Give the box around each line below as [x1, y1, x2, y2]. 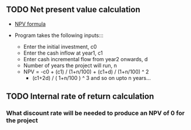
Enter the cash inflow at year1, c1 [23, 49, 103, 56]
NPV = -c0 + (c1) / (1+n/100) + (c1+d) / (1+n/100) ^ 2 [23, 68, 149, 75]
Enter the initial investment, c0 [23, 43, 97, 50]
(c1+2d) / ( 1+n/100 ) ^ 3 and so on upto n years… [32, 74, 151, 81]
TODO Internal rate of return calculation [6, 91, 155, 102]
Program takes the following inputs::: [14, 32, 104, 39]
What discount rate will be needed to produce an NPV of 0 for [6, 109, 185, 117]
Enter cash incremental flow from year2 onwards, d [23, 55, 148, 62]
